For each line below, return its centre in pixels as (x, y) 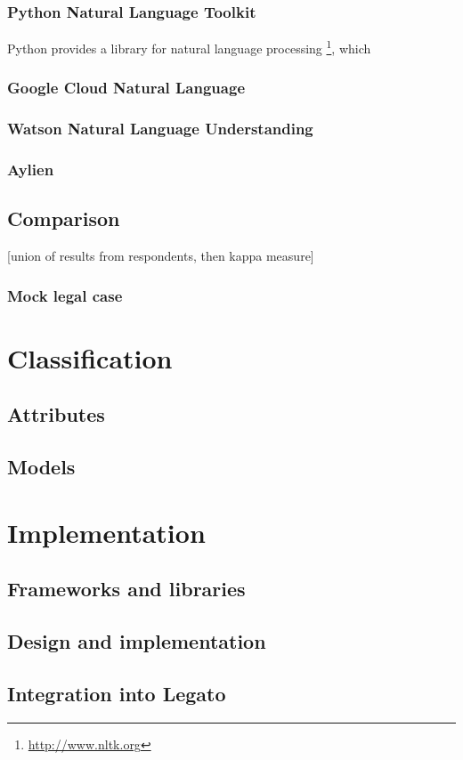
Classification (90, 357)
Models (41, 467)
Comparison (64, 218)
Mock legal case (65, 295)
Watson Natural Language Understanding (160, 129)
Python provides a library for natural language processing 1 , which (189, 47)
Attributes (56, 414)
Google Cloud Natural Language (126, 88)
